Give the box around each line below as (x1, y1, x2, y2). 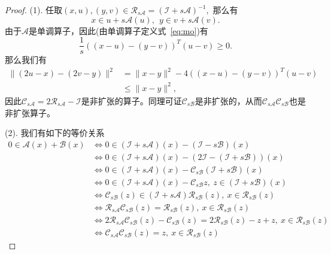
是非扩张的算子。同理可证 (81, 94, 182, 107)
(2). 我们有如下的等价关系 (5, 126, 105, 139)
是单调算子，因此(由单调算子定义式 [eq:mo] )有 (29, 24, 208, 37)
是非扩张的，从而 (195, 94, 262, 107)
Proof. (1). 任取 (5, 4, 62, 16)
